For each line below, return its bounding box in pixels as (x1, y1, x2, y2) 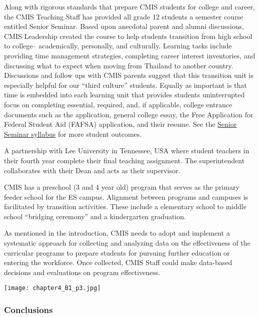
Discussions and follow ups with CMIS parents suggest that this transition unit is (4, 70, 253, 80)
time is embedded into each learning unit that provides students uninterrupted (4, 89, 245, 100)
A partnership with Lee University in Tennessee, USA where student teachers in (4, 145, 249, 156)
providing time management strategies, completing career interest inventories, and (4, 50, 255, 60)
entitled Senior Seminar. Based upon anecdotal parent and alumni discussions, (4, 21, 244, 31)
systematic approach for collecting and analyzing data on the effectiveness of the (4, 238, 250, 248)
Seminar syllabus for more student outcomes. (4, 128, 142, 139)
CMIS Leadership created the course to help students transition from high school (4, 30, 252, 41)
